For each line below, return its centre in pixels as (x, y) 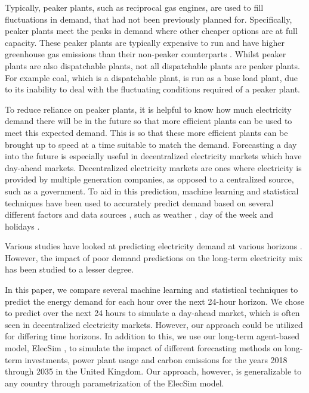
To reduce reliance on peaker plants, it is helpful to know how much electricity (148, 109)
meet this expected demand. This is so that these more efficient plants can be (146, 132)
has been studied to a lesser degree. (69, 269)
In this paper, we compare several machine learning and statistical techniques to (152, 290)
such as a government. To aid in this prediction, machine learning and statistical (152, 191)
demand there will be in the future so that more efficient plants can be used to (149, 121)
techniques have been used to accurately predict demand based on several (139, 202)
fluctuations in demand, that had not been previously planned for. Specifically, (149, 19)
